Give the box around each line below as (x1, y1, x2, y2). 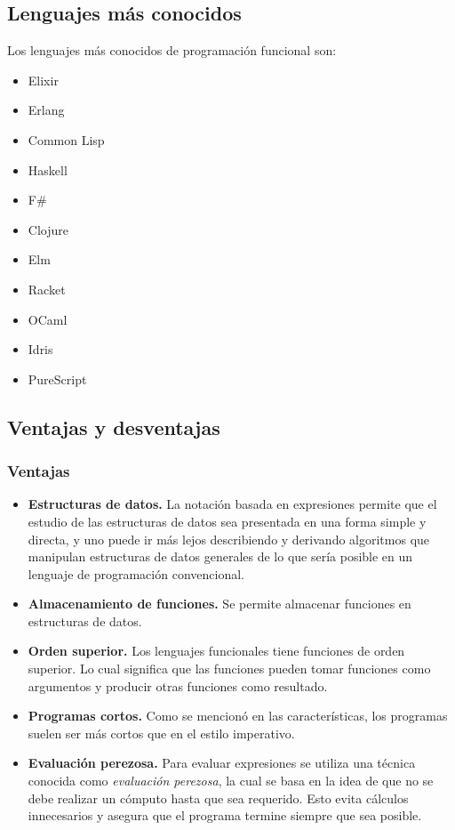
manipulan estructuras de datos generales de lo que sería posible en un (28, 547, 413, 566)
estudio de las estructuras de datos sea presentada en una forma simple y (28, 512, 427, 530)
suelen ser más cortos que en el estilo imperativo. (28, 723, 295, 742)
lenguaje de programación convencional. (28, 564, 244, 583)
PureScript (28, 369, 87, 388)
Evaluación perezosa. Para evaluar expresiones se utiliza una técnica (28, 753, 416, 772)
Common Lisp (28, 130, 105, 149)
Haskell (28, 160, 68, 179)
